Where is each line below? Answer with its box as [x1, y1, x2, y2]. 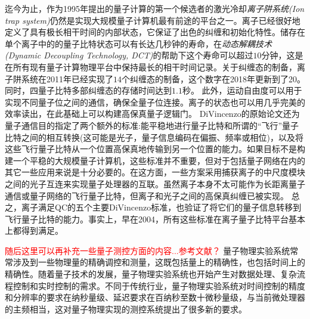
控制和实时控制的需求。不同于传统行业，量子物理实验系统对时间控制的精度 [13, 279, 305, 292]
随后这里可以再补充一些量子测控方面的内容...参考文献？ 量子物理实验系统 [5, 244, 290, 256]
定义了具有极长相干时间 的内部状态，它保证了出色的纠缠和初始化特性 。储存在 [5, 26, 305, 38]
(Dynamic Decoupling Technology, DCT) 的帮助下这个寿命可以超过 [5, 49, 253, 61]
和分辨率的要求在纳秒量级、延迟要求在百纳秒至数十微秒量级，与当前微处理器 [5, 291, 305, 303]
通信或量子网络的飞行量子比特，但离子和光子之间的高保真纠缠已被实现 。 [5, 189, 289, 202]
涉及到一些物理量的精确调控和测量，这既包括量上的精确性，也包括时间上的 [13, 256, 305, 268]
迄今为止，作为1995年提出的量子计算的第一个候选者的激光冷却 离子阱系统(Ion [5, 2, 305, 14]
